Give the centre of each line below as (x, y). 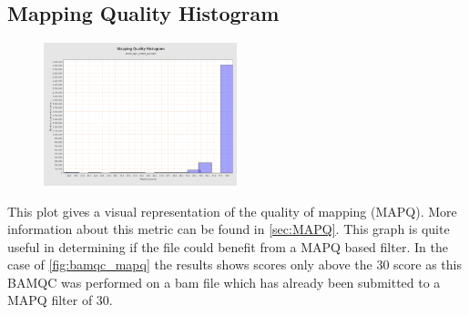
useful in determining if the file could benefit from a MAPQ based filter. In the (228, 246)
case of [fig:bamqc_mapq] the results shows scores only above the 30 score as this (234, 264)
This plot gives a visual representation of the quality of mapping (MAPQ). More (232, 211)
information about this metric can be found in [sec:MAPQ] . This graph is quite (229, 229)
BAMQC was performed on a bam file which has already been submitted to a (224, 282)
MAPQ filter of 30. (60, 300)
